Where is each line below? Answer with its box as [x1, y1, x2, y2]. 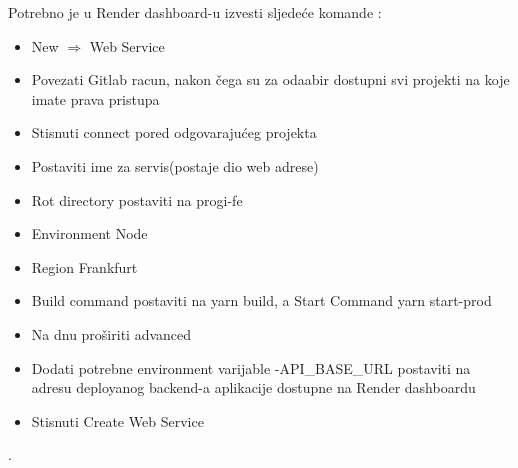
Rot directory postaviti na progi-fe [31, 189, 243, 210]
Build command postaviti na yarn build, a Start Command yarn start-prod [31, 290, 492, 311]
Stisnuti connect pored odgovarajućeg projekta [31, 122, 317, 143]
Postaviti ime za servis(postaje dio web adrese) [31, 155, 319, 176]
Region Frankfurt [31, 256, 138, 277]
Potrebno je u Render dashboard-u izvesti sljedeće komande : [8, 2, 382, 22]
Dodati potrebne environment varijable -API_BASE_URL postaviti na [31, 357, 471, 378]
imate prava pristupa [31, 88, 160, 109]
